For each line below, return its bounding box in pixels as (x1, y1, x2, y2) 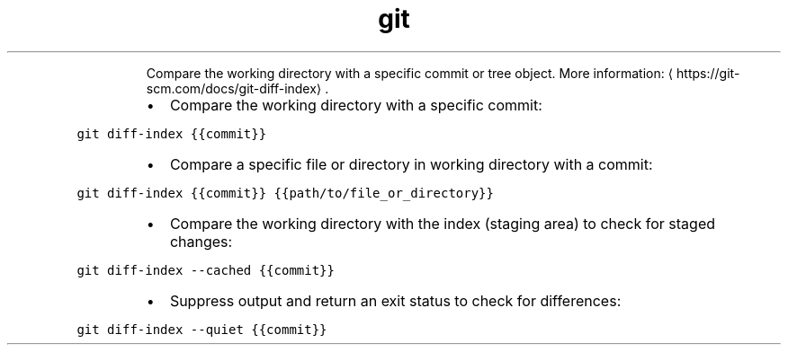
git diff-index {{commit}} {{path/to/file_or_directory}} (76, 185, 494, 200)
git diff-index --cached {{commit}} (76, 262, 335, 277)
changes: (169, 232, 233, 251)
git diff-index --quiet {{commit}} (76, 321, 327, 337)
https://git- (676, 65, 740, 81)
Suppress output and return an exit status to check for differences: (169, 291, 622, 310)
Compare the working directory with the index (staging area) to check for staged (169, 214, 716, 233)
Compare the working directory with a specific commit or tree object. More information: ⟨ (146, 65, 674, 81)
